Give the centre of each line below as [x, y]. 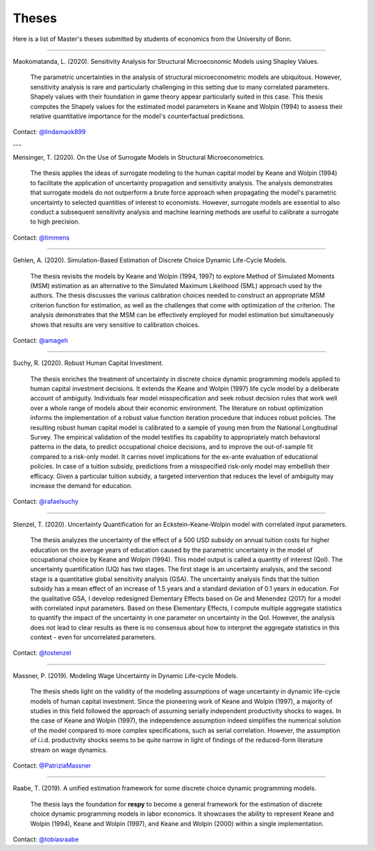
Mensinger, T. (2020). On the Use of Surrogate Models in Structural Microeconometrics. [139, 158]
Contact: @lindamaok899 [49, 132]
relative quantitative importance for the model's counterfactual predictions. [137, 116]
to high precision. [55, 221]
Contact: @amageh [41, 340]
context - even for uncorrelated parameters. [93, 637]
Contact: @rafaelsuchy [46, 502]
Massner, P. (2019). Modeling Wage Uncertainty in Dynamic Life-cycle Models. [125, 675]
